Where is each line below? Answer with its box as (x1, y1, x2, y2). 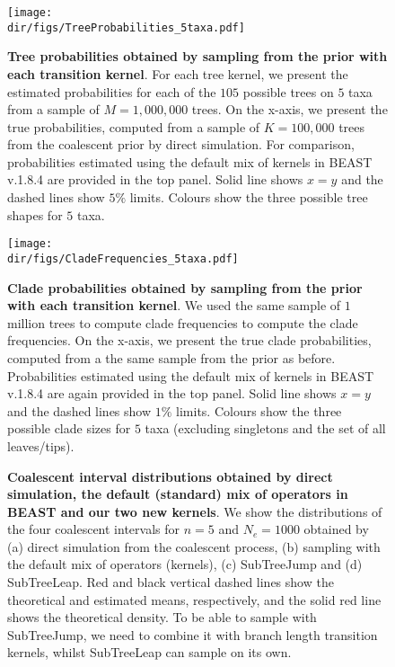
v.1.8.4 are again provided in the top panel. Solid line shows (7, 384, 337, 403)
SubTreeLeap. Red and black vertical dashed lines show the (7, 573, 334, 591)
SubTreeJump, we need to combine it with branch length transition (7, 625, 378, 644)
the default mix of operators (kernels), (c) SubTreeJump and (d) (7, 555, 363, 574)
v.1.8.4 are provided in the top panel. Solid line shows (7, 170, 303, 189)
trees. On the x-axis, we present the (191, 100, 388, 119)
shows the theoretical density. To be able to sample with (7, 608, 317, 627)
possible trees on (242, 82, 334, 101)
